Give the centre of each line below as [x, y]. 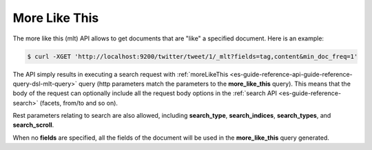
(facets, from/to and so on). [79, 103]
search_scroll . [33, 125]
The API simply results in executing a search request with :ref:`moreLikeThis [121, 74]
